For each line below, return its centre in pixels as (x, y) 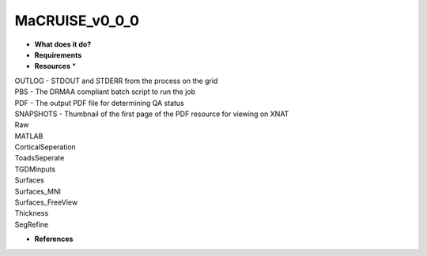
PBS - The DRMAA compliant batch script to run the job (105, 92)
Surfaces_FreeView (46, 202)
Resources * (55, 66)
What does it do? (63, 44)
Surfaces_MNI (38, 191)
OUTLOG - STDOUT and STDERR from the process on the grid (116, 81)
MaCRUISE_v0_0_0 (77, 21)
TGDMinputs (35, 169)
